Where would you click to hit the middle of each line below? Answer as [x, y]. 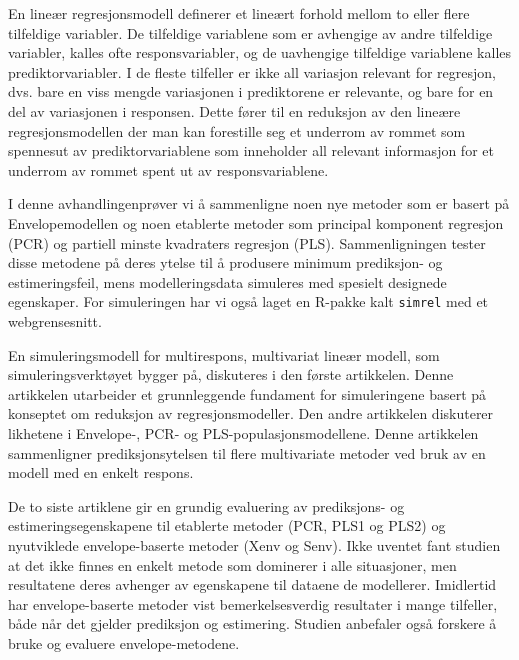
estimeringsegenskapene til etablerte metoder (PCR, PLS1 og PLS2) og [227, 525]
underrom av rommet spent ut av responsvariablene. [168, 169]
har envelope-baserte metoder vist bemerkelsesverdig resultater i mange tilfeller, [253, 603]
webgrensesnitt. [55, 320]
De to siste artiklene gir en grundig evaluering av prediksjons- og [206, 505]
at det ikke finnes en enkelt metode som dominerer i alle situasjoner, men [232, 564]
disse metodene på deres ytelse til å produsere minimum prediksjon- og [225, 262]
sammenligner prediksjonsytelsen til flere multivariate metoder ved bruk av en [247, 452]
